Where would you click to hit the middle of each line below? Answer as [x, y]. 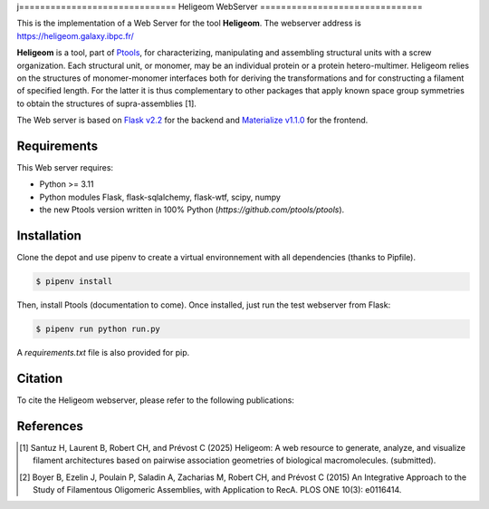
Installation [49, 236]
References [50, 426]
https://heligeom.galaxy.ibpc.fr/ [76, 35]
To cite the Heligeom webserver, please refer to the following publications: [155, 400]
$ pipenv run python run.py [98, 329]
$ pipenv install [74, 282]
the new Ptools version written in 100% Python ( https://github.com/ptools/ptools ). [192, 210]
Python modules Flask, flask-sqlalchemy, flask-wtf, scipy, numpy [160, 197]
